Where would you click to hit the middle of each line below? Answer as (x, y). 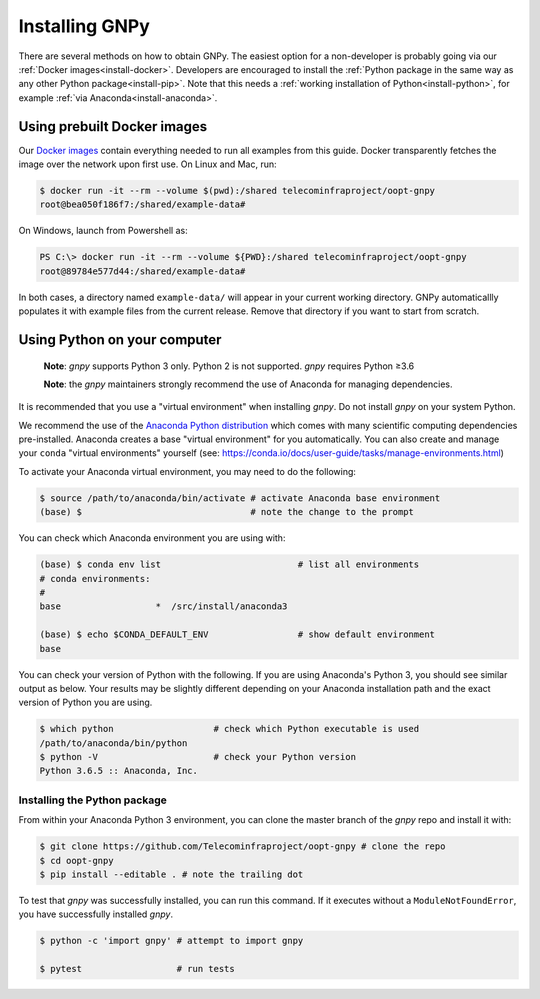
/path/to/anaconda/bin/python (113, 743)
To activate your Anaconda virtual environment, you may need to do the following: (187, 471)
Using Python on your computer (120, 339)
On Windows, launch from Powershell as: (103, 231)
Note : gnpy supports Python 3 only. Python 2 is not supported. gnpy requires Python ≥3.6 (229, 366)
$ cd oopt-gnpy (76, 860)
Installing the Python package (92, 800)
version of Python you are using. (85, 702)
